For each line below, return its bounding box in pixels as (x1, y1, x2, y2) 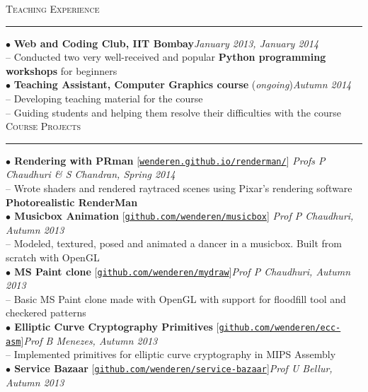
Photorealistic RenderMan (6, 194, 138, 209)
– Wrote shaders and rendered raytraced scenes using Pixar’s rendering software (6, 181, 352, 195)
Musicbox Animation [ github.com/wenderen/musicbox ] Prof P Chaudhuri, (14, 208, 354, 223)
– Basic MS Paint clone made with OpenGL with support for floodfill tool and (6, 291, 346, 306)
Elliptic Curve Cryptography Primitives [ (14, 319, 219, 334)
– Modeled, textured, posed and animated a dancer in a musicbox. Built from (6, 236, 342, 251)
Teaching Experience (6, 1, 100, 16)
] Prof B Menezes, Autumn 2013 (21, 333, 158, 348)
